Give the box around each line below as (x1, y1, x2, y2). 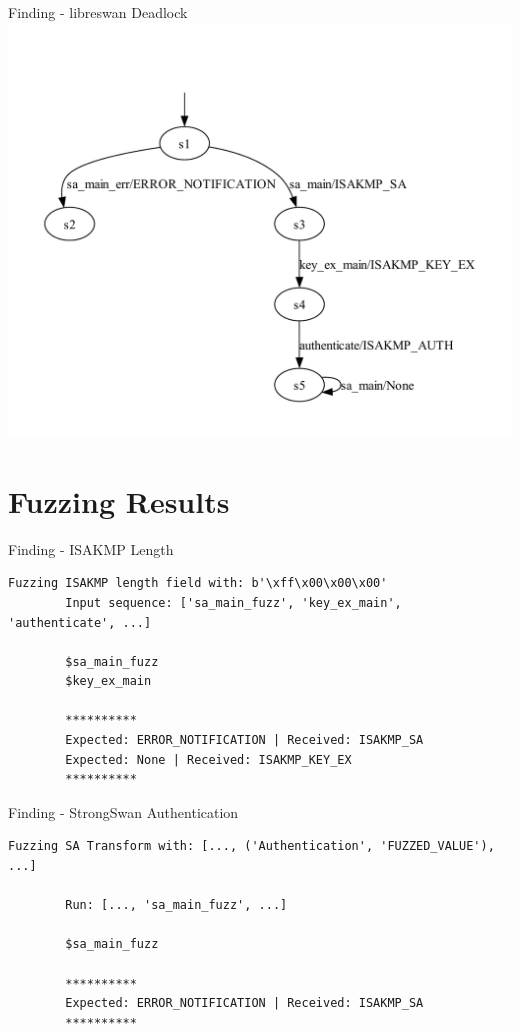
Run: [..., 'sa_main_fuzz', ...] (65, 898, 288, 913)
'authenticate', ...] (8, 615, 152, 630)
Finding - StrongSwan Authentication (8, 801, 239, 822)
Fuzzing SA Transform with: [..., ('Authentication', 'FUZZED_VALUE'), (8, 839, 495, 854)
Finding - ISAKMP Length (8, 538, 174, 559)
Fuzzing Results (8, 480, 230, 521)
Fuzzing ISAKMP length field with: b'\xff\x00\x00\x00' (8, 576, 388, 591)
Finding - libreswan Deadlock (8, 2, 188, 22)
